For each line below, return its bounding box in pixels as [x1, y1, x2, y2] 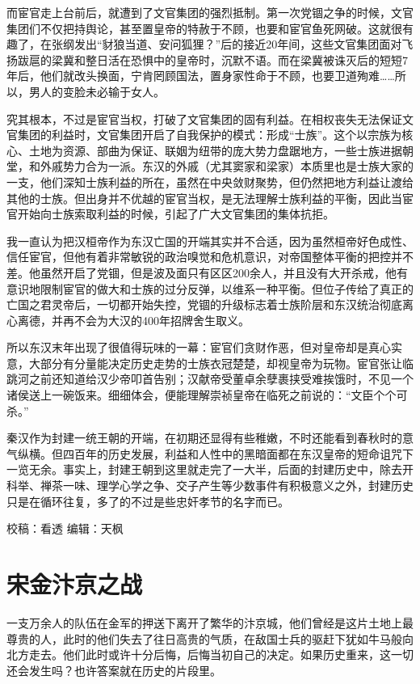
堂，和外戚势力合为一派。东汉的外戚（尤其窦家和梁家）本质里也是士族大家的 [6, 158, 414, 175]
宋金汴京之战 [6, 568, 143, 600]
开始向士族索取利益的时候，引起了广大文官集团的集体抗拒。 [17, 205, 334, 222]
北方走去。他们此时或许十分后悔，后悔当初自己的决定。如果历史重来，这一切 [6, 646, 414, 663]
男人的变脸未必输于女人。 [28, 82, 165, 99]
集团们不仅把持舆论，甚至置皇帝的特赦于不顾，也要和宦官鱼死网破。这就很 [6, 19, 402, 36]
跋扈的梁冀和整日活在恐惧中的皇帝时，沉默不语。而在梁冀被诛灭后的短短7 [17, 51, 408, 68]
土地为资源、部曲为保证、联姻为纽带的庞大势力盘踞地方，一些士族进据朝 [28, 141, 414, 158]
